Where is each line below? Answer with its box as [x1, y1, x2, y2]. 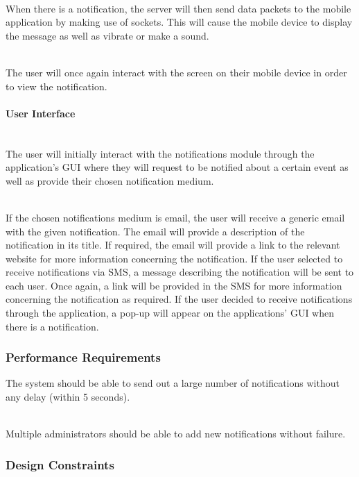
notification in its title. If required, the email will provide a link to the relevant [6, 237, 340, 252]
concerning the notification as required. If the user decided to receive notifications [6, 292, 353, 306]
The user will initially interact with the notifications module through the [6, 146, 315, 160]
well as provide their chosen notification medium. [6, 173, 214, 187]
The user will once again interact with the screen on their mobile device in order [6, 65, 347, 79]
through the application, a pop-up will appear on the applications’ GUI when [6, 306, 334, 320]
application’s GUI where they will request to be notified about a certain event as [6, 160, 349, 174]
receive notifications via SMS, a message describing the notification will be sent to [6, 265, 354, 279]
